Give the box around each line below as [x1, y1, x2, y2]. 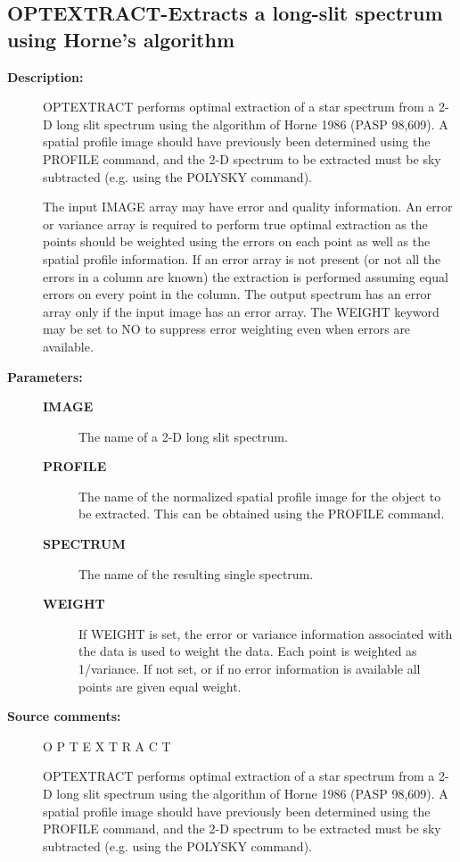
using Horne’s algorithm [7, 25, 235, 53]
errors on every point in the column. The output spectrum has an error [43, 285, 432, 303]
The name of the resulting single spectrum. [78, 564, 314, 583]
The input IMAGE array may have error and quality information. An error [43, 197, 453, 216]
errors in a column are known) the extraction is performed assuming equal [43, 267, 448, 286]
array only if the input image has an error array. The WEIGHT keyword [43, 302, 439, 320]
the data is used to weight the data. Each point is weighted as [78, 642, 417, 660]
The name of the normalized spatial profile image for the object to [78, 486, 441, 505]
